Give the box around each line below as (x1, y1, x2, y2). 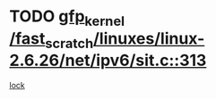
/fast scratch (9, 29, 94, 52)
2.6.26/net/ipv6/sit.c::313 (9, 51, 207, 70)
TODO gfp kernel (9, 6, 125, 29)
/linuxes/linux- (92, 29, 205, 48)
